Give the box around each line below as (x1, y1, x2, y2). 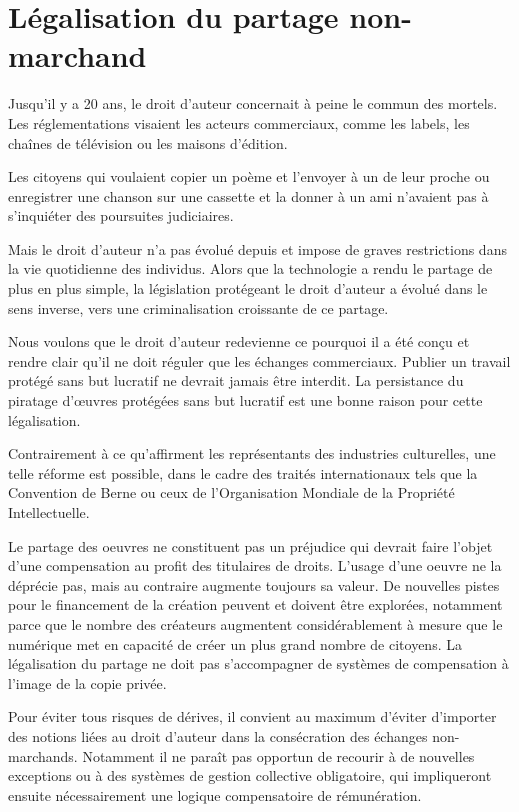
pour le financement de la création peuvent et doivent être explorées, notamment (8, 594, 503, 615)
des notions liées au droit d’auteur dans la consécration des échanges (8, 725, 428, 746)
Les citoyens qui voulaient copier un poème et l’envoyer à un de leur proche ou (8, 166, 490, 187)
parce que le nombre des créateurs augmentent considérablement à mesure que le (8, 613, 503, 634)
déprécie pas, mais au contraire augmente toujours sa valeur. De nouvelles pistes (8, 574, 500, 595)
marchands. (8, 745, 78, 766)
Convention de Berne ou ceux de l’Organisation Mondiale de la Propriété (8, 482, 455, 503)
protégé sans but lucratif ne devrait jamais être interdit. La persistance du (8, 370, 464, 391)
